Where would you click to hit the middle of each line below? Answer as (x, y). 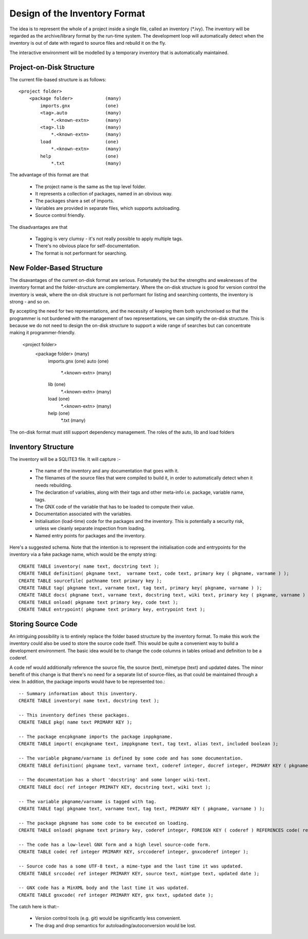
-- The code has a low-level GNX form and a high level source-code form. (115, 844)
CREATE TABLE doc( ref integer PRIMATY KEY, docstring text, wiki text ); (115, 787)
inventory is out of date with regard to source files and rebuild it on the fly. (88, 43)
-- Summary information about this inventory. (78, 693)
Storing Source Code (44, 624)
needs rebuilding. (54, 485)
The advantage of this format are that (49, 175)
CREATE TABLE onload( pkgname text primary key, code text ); (99, 602)
